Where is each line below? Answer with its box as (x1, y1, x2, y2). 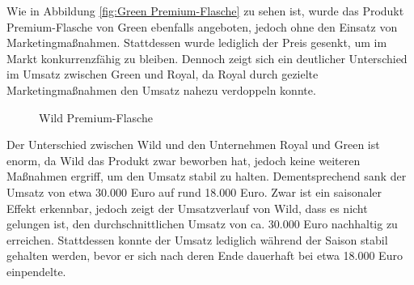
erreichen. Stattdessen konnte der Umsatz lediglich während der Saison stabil (6, 231, 388, 248)
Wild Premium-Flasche (39, 108, 153, 125)
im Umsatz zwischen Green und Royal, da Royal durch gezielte (6, 66, 319, 83)
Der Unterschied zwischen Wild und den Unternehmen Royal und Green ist (6, 136, 380, 153)
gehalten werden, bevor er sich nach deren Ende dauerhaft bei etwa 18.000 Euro (6, 247, 403, 264)
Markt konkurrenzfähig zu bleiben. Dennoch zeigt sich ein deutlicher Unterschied (6, 49, 408, 66)
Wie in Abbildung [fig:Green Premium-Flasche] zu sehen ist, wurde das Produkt (6, 2, 404, 19)
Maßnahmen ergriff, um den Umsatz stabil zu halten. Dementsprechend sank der (6, 168, 407, 185)
